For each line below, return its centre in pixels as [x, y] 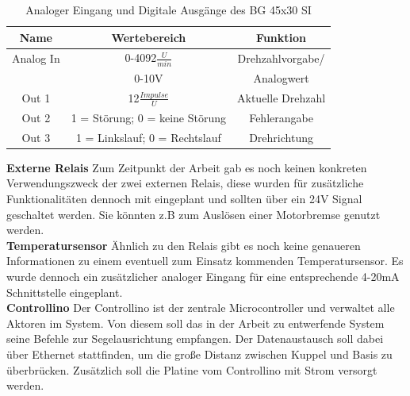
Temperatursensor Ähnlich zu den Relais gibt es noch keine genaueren [184, 245]
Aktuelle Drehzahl [282, 97]
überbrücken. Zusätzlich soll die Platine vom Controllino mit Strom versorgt [192, 369]
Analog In [36, 58]
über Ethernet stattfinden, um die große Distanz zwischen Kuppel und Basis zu [199, 354]
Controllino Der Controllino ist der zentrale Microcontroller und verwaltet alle [201, 308]
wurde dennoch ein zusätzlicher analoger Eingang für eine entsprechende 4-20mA [203, 277]
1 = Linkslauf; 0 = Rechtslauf [148, 137]
